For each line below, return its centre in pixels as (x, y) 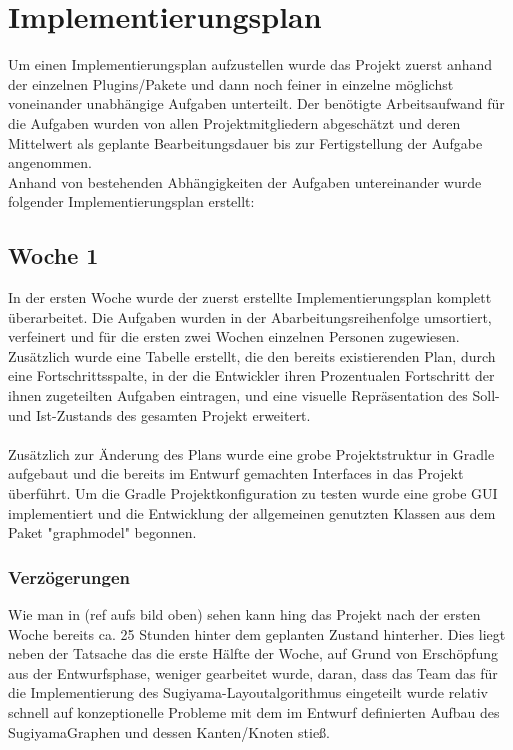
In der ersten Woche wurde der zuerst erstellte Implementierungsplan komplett (250, 297)
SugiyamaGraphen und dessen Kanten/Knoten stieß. (169, 731)
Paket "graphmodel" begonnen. (102, 532)
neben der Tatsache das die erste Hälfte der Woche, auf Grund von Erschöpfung (253, 653)
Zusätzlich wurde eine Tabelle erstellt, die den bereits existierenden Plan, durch (252, 355)
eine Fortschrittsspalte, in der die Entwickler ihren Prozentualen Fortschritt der (251, 375)
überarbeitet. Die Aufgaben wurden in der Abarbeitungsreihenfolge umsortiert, (250, 316)
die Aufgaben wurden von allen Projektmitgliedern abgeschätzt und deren (234, 122)
